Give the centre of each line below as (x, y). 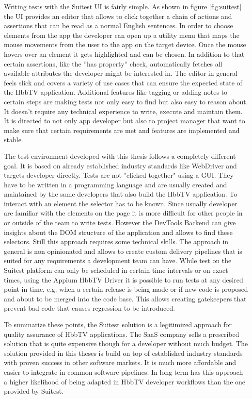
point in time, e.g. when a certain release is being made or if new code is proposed (126, 289)
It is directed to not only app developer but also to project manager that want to (125, 121)
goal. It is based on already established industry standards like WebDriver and (120, 165)
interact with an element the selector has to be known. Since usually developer (121, 203)
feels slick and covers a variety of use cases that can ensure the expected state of (123, 82)
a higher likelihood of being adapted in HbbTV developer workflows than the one (125, 381)
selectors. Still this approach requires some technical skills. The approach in (116, 241)
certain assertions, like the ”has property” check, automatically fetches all (113, 63)
